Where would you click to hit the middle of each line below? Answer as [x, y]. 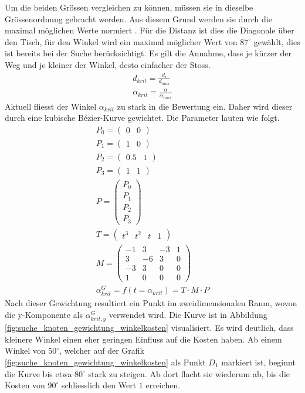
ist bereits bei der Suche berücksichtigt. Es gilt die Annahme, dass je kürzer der [148, 53]
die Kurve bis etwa [38, 373]
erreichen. [163, 385]
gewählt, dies [277, 41]
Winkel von [25, 350]
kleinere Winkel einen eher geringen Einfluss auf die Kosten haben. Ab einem [143, 339]
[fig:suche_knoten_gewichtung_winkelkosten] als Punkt [105, 362]
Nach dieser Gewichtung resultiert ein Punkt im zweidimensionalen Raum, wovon [151, 303]
